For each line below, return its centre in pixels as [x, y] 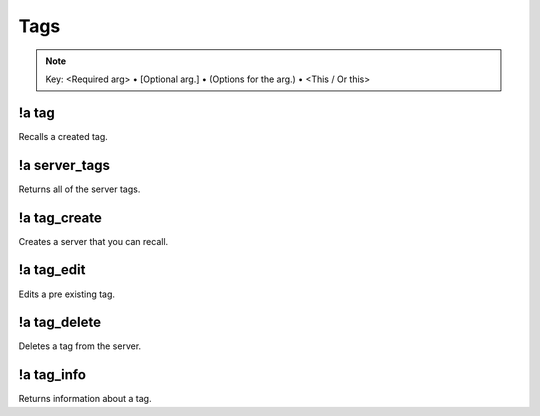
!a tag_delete [60, 322]
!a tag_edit [52, 270]
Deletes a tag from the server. [80, 346]
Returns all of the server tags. [79, 189]
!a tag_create [60, 217]
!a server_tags [64, 165]
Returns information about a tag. [85, 399]
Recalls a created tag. [63, 136]
